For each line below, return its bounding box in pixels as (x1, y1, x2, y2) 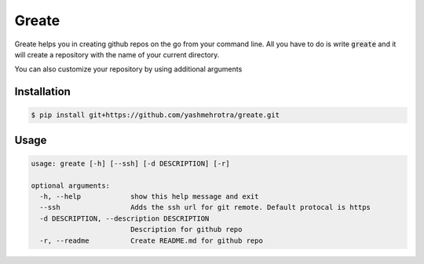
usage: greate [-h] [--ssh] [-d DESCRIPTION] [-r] (31, 159, 231, 168)
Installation (14, 85, 71, 98)
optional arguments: (31, 181, 110, 190)
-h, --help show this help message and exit (39, 192, 259, 201)
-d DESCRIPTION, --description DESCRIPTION (39, 214, 210, 223)
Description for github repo (130, 225, 243, 234)
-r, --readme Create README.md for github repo (39, 236, 263, 245)
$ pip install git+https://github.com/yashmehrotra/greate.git (31, 111, 280, 119)
